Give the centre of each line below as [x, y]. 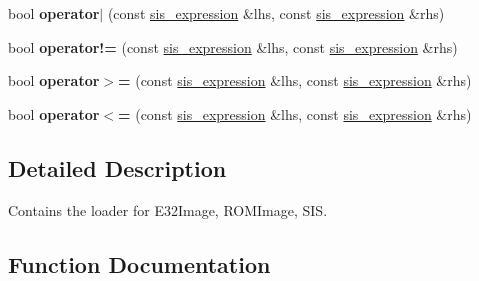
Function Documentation [139, 263]
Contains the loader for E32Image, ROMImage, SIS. [168, 209]
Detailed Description [117, 167]
